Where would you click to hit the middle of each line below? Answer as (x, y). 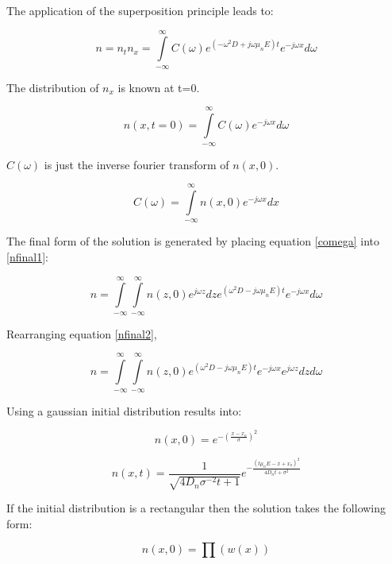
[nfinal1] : (27, 256)
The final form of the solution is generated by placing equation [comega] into (193, 241)
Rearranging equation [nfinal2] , (82, 333)
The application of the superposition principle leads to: (140, 10)
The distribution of (53, 87)
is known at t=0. (159, 87)
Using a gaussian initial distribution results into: (124, 410)
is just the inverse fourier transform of (136, 164)
